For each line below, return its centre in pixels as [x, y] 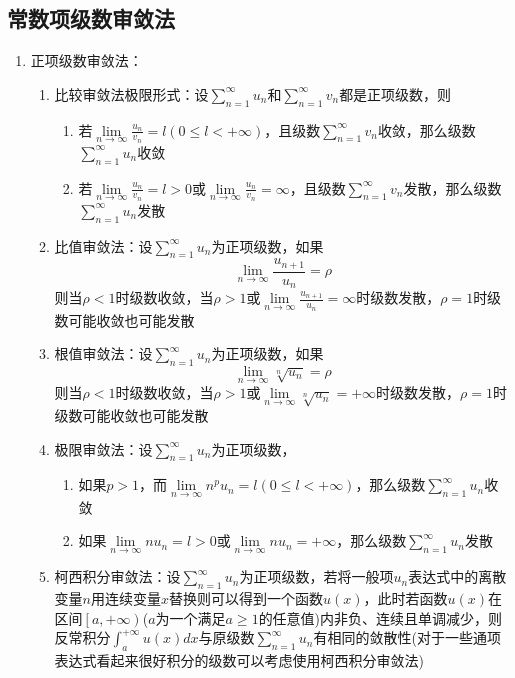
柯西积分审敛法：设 [117, 576]
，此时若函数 [405, 598]
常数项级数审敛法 [91, 18]
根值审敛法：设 [103, 353]
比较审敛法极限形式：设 [131, 93]
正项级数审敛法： [86, 60]
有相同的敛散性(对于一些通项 [407, 637]
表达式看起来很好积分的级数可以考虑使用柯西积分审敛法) [239, 660]
